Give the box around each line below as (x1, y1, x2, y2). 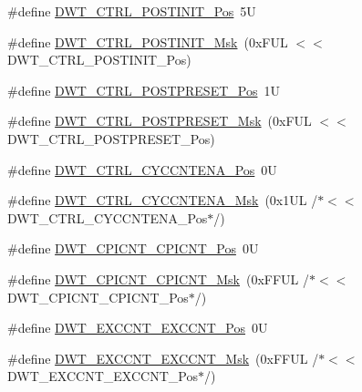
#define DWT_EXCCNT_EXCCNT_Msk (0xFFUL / (7, 348, 319, 367)
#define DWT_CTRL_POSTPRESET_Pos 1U (7, 80, 280, 99)
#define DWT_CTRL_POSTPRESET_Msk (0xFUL (7, 111, 312, 130)
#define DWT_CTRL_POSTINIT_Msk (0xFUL (7, 32, 288, 51)
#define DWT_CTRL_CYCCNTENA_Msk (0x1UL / (7, 191, 318, 210)
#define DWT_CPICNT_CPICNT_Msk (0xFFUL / (7, 269, 310, 288)
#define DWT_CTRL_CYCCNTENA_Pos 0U (7, 160, 277, 179)
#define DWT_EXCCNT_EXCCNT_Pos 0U (7, 318, 268, 337)
